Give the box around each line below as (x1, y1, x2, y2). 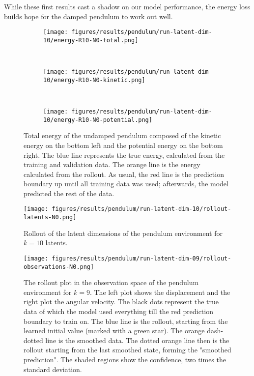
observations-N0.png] (24, 263, 94, 270)
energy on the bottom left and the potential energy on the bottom (24, 140, 223, 150)
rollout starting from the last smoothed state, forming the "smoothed (24, 345, 231, 355)
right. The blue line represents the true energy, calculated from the (24, 149, 225, 160)
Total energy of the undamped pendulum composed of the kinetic (24, 130, 221, 141)
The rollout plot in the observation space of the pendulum (24, 277, 199, 288)
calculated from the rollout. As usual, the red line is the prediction (24, 169, 224, 179)
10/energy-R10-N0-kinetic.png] (43, 76, 145, 84)
